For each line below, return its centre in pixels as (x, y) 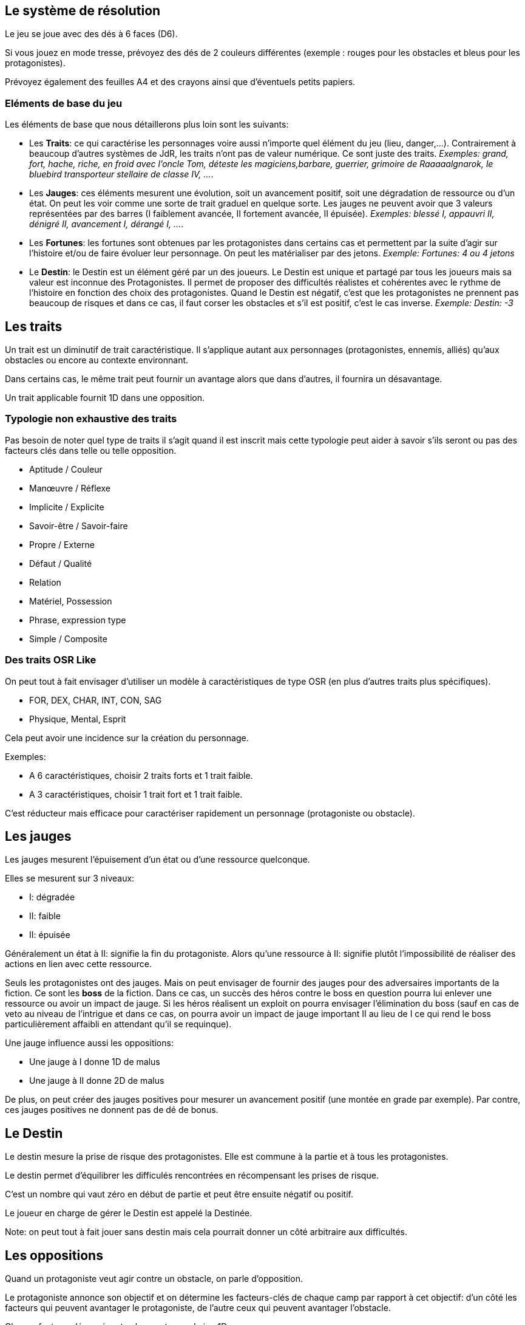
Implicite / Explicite (67, 507)
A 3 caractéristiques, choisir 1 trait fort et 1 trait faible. (136, 794)
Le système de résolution (83, 11)
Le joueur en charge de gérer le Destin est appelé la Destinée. (129, 1213)
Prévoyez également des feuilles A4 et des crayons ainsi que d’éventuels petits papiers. (180, 82)
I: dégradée (52, 897)
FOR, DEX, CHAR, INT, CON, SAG (96, 700)
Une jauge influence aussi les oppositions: (89, 1043)
